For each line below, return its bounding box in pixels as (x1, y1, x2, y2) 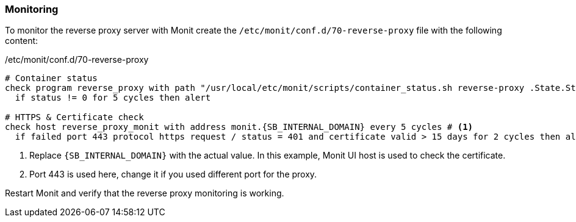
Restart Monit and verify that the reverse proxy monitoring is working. (5, 188, 284, 199)
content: (5, 35, 38, 46)
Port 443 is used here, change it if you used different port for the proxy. (29, 169, 317, 180)
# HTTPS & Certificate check (5, 112, 144, 123)
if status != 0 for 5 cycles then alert (15, 93, 211, 103)
